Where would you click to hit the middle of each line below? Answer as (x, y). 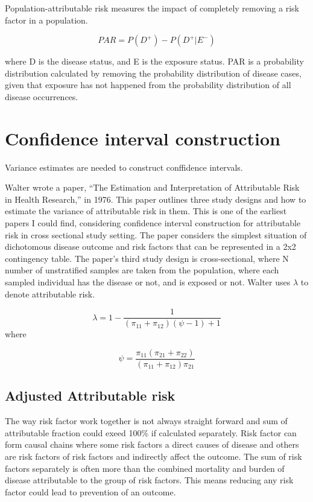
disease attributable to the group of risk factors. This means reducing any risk (149, 480)
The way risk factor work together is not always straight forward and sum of (146, 421)
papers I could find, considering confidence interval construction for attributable (153, 223)
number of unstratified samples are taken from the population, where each (142, 270)
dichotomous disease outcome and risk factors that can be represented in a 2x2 (150, 246)
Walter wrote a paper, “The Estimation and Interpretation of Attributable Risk (152, 187)
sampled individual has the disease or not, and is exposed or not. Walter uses (148, 282)
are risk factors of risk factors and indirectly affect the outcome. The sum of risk (153, 456)
